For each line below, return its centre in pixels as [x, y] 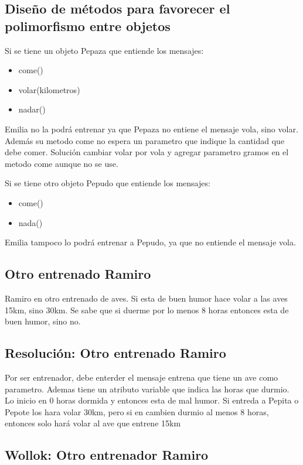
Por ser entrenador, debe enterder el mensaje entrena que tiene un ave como [142, 377]
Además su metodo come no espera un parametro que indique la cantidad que [145, 140]
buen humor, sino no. [43, 321]
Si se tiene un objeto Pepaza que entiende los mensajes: [104, 50]
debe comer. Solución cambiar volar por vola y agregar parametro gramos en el [147, 152]
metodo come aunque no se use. [62, 163]
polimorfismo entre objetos [88, 25]
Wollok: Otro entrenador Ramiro [107, 455]
